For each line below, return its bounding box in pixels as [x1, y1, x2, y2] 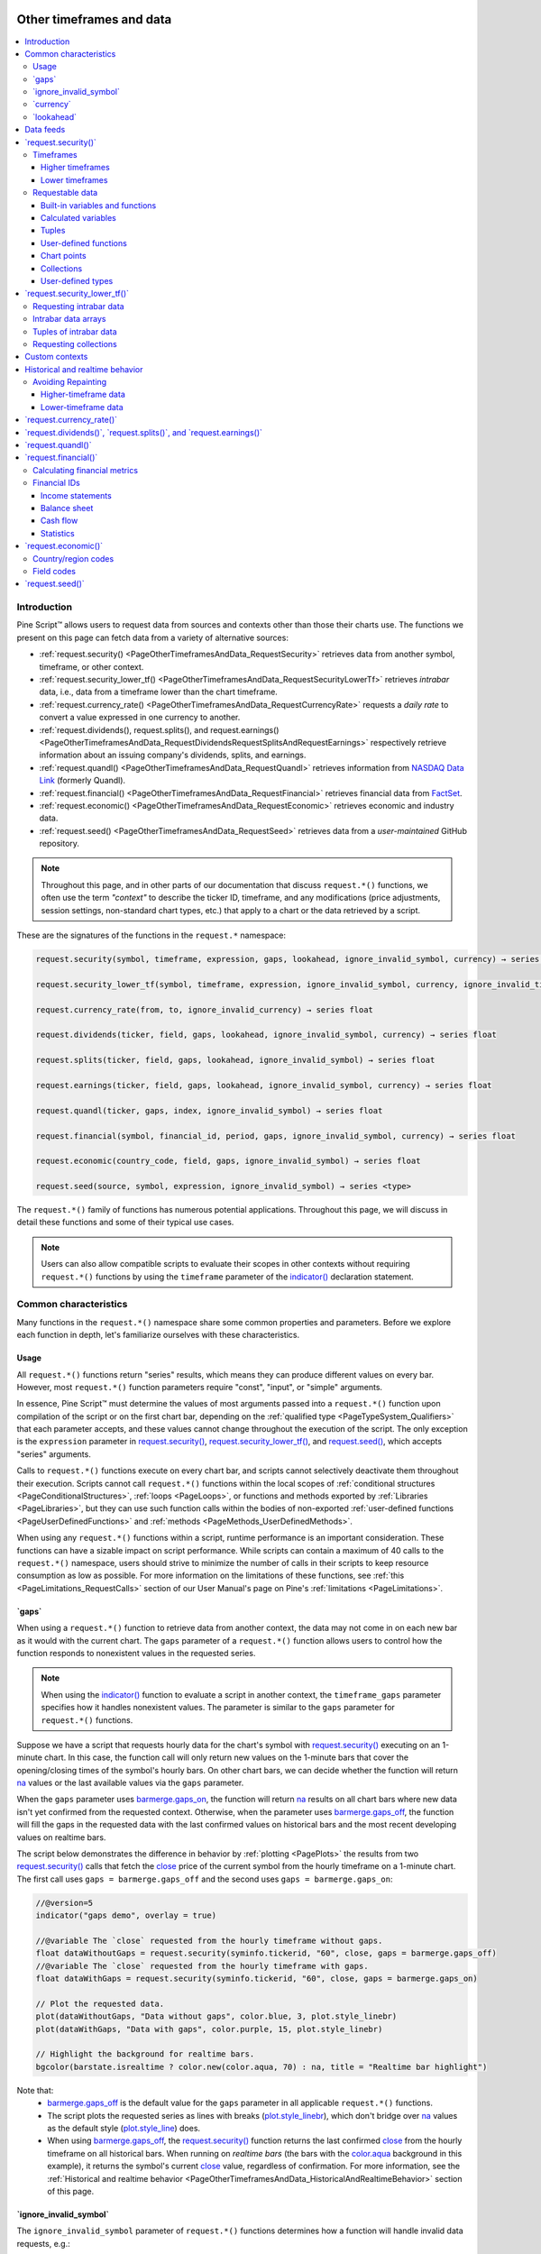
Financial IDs [32, 478, 80, 489]
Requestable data [32, 188, 98, 198]
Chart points [41, 251, 87, 261]
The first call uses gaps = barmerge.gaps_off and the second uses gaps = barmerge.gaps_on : [16, 1874, 393, 1884]
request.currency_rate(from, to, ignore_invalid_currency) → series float [35, 1004, 374, 1014]
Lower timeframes [41, 174, 108, 185]
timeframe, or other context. [39, 661, 144, 672]
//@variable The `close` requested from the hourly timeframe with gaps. [35, 1961, 369, 1971]
